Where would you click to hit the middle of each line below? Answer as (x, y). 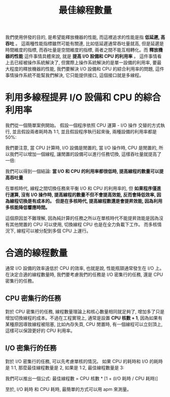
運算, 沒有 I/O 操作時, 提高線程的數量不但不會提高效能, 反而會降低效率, (82, 195)
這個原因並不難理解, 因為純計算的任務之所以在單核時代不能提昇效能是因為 (82, 218)
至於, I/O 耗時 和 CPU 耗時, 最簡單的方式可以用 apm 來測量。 (69, 389)
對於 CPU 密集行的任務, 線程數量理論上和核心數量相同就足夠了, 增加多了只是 (85, 311)
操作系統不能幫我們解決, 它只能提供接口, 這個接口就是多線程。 (79, 75)
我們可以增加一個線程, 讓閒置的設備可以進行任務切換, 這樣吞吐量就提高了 (85, 154)
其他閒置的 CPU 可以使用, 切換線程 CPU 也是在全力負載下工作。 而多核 (83, 225)
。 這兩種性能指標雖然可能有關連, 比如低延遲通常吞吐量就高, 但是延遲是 (89, 44)
